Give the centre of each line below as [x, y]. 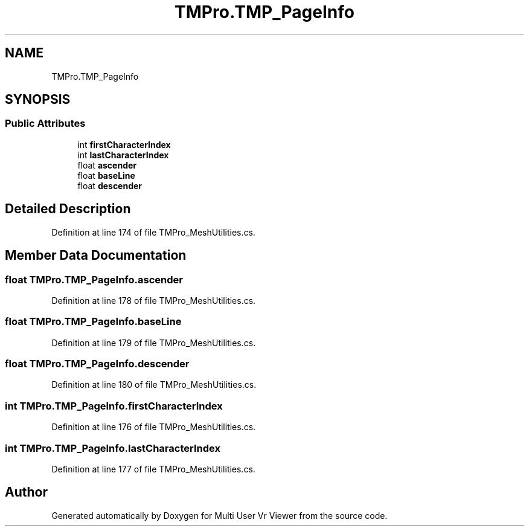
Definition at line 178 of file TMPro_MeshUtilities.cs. [154, 300]
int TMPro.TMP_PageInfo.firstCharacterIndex [114, 406]
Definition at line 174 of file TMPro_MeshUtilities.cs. [153, 232]
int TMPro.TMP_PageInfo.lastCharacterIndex [113, 448]
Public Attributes [45, 124]
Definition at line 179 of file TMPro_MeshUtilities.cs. [154, 343]
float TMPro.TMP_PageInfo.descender [97, 364]
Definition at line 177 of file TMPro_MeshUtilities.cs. [153, 469]
